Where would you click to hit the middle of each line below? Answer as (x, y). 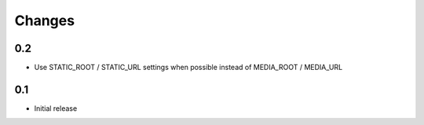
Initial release (56, 108)
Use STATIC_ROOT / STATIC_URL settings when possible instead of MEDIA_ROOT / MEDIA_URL (188, 68)
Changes (44, 20)
